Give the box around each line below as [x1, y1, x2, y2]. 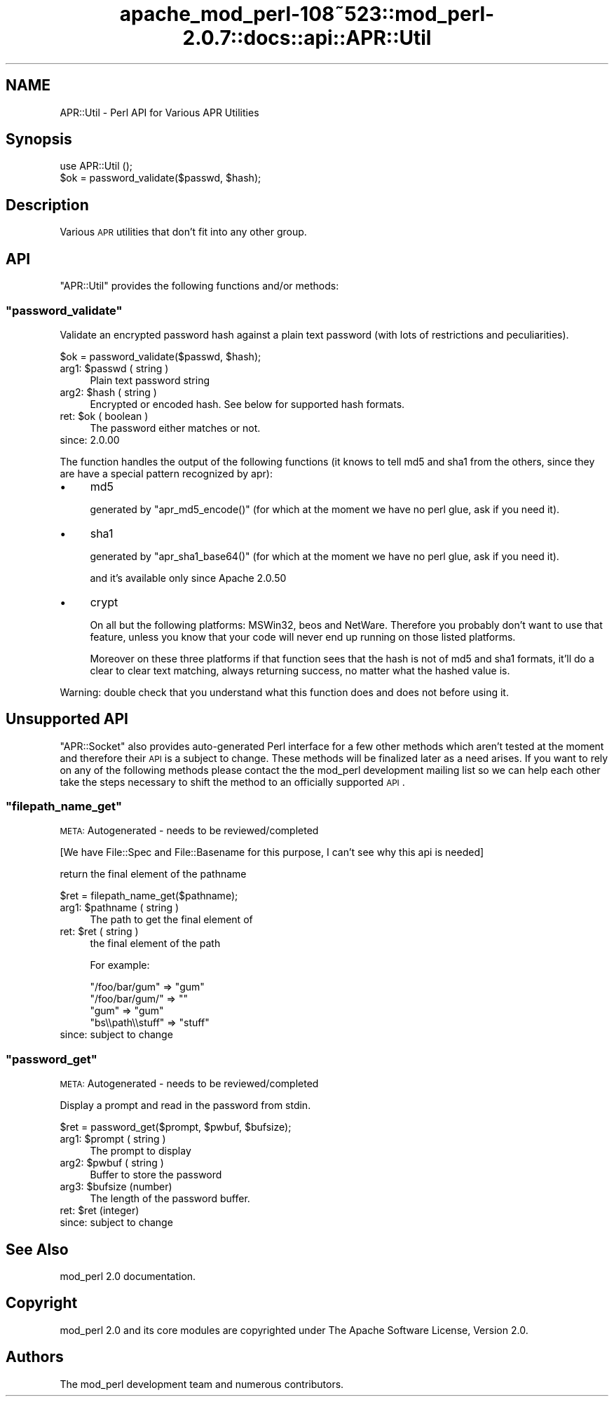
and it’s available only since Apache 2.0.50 [90, 571, 287, 584]
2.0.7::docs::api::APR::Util [182, 26, 432, 50]
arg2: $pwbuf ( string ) [60, 1157, 164, 1169]
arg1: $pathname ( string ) [60, 901, 179, 914]
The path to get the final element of [90, 913, 253, 926]
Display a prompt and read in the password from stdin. [60, 1099, 311, 1112]
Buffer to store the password [90, 1169, 222, 1181]
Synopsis [6, 130, 72, 149]
